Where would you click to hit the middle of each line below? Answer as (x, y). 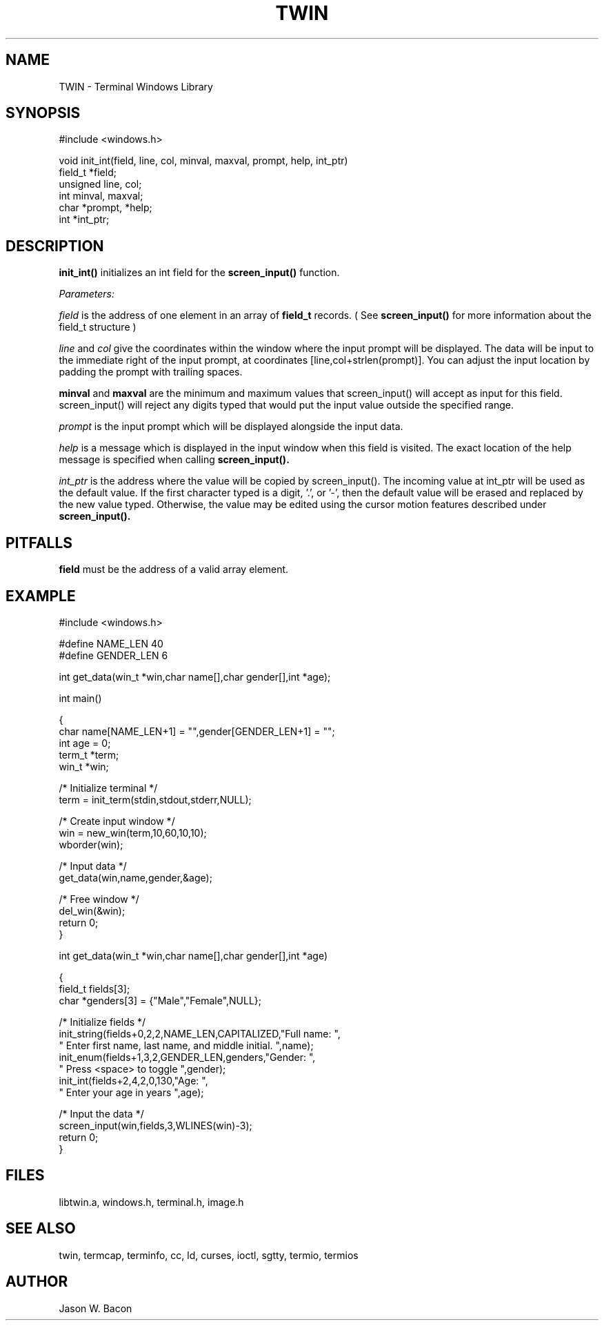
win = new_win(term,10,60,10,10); (133, 832)
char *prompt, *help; (105, 208)
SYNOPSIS (43, 113)
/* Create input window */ (117, 821)
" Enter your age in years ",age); (131, 1092)
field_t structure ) (98, 327)
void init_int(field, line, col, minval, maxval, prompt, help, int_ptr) (203, 161)
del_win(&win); (92, 910)
